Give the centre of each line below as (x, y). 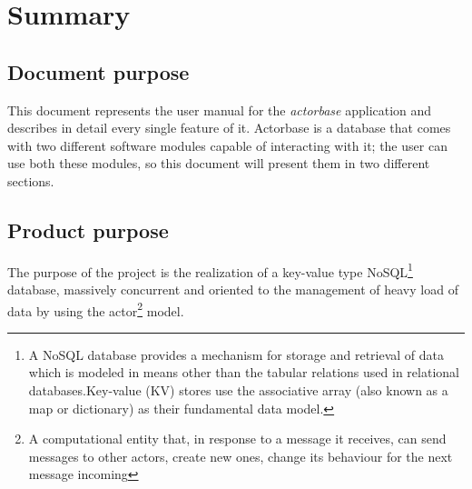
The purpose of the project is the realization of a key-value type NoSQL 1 (210, 270)
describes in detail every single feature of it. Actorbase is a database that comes (229, 128)
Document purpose (98, 71)
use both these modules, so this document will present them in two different (219, 163)
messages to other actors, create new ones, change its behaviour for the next (241, 456)
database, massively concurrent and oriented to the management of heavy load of (233, 289)
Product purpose (88, 230)
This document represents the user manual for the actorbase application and (220, 110)
